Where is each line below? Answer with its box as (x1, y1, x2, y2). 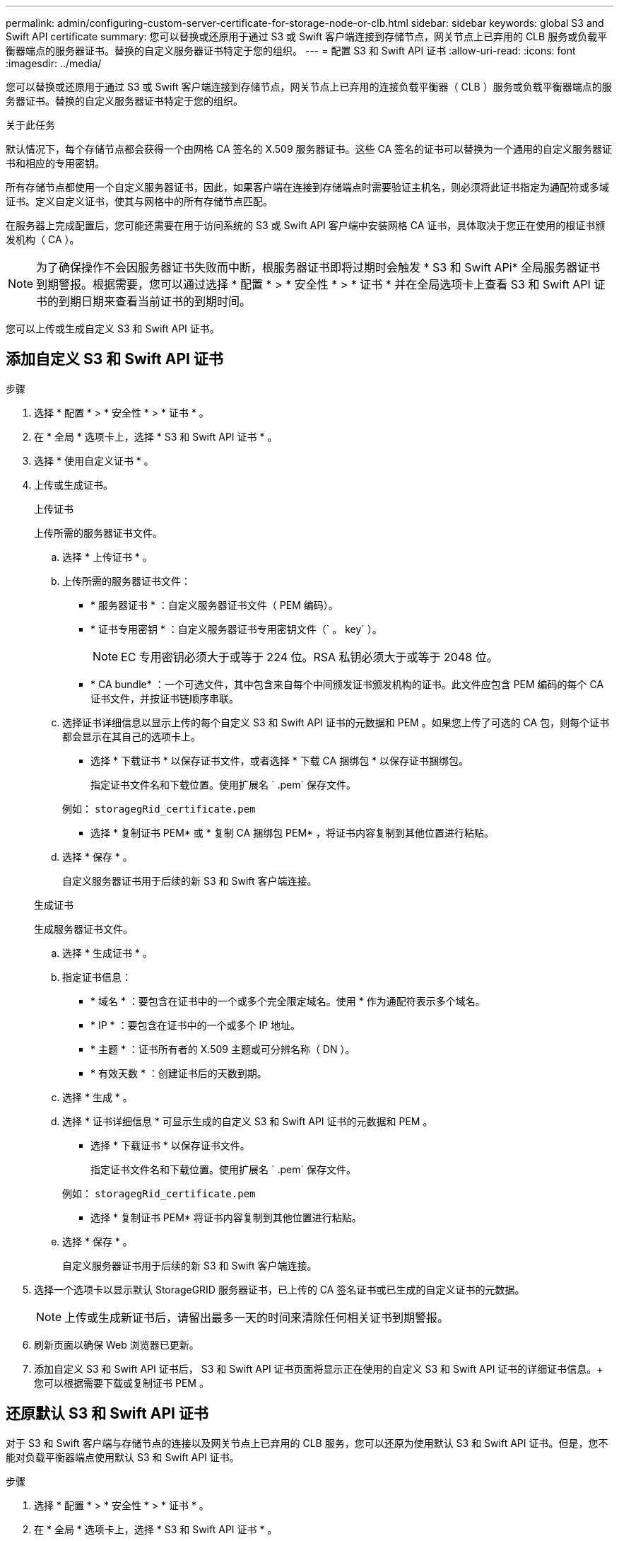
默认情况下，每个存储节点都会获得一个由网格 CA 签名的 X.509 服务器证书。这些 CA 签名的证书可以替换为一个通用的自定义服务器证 (6, 143, 613, 155)
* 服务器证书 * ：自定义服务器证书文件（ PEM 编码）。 (90, 598, 338, 611)
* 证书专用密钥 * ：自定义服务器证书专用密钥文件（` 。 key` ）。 (90, 622, 382, 635)
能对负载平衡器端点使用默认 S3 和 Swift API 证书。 (6, 1450, 240, 1463)
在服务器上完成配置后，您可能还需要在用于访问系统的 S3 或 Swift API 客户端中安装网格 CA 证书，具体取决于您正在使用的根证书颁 (6, 219, 606, 231)
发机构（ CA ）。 (6, 233, 80, 245)
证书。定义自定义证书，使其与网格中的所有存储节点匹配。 (6, 195, 273, 207)
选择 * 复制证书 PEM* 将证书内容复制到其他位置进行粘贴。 (90, 1211, 362, 1223)
